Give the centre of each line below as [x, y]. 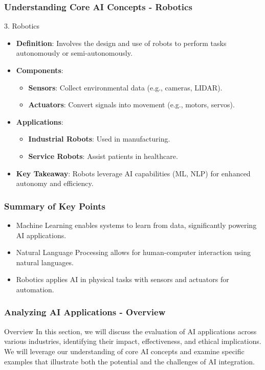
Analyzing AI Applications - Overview [85, 312]
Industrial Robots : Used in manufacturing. [99, 139]
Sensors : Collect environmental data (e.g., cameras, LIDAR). [125, 87]
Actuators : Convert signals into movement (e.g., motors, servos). [131, 105]
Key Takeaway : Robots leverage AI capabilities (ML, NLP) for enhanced [133, 173]
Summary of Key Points [55, 206]
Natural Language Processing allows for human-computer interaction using [134, 252]
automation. [35, 289]
